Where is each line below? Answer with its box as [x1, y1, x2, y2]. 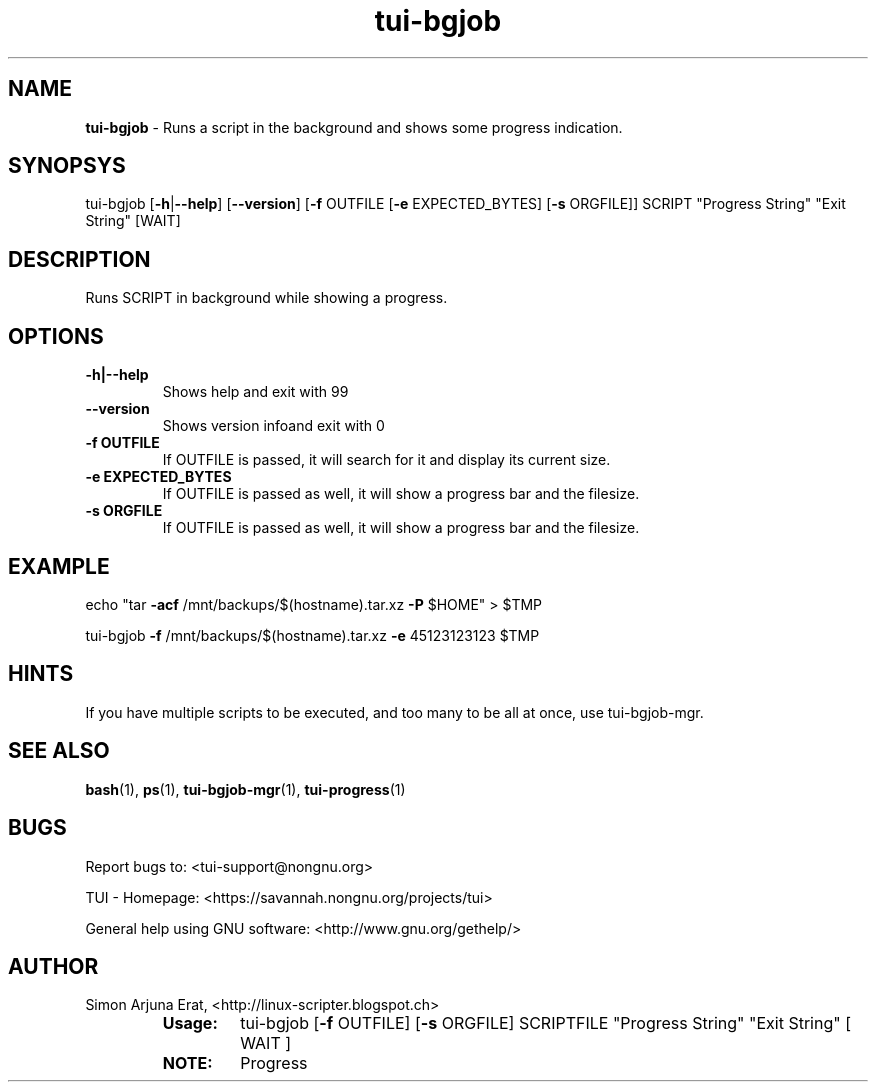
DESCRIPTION [8, 246, 151, 272]
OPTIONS [8, 323, 104, 349]
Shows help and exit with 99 [162, 383, 349, 401]
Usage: [162, 1013, 218, 1034]
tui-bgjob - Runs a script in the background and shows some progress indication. [85, 118, 623, 136]
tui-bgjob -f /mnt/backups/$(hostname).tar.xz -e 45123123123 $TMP [85, 626, 540, 644]
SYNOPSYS [8, 153, 126, 179]
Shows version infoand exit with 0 [162, 417, 385, 435]
